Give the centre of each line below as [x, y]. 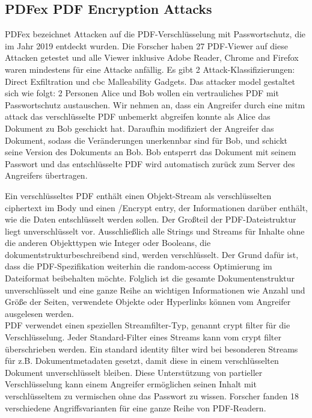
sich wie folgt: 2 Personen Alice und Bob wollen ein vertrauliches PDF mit [142, 93]
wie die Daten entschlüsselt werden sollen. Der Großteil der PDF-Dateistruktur [151, 219]
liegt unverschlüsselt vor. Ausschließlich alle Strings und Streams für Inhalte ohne [155, 231]
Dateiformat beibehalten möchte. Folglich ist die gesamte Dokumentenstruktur [150, 278]
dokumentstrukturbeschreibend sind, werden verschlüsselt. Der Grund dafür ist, [152, 254]
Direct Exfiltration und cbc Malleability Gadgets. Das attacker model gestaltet [150, 81]
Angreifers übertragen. [46, 175]
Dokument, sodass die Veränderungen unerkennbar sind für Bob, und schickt [146, 140]
